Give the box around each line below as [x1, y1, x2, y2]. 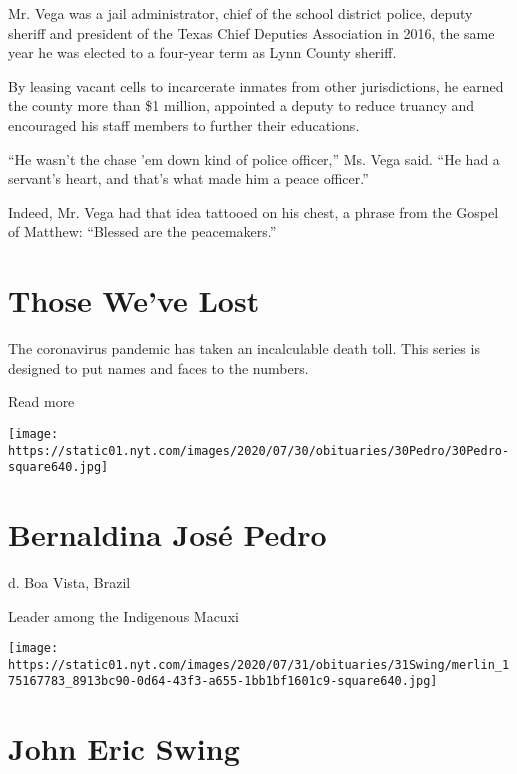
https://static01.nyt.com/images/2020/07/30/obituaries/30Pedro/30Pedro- [8, 443, 510, 458]
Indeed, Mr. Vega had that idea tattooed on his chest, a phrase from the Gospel [8, 201, 499, 222]
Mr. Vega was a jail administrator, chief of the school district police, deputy [8, 3, 473, 23]
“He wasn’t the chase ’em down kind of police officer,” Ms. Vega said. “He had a [8, 148, 500, 169]
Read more [8, 391, 75, 412]
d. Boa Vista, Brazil [8, 571, 131, 592]
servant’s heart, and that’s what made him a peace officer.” [8, 168, 369, 189]
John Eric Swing [8, 728, 240, 769]
